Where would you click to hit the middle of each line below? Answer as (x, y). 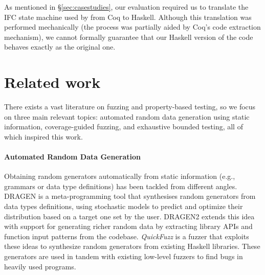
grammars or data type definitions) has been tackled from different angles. (121, 186)
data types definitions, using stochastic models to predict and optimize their (124, 206)
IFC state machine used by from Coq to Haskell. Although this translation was (128, 17)
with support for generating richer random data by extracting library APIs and (128, 226)
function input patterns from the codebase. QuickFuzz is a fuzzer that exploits (127, 236)
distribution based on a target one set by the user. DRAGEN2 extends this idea (129, 216)
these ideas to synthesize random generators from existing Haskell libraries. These (132, 246)
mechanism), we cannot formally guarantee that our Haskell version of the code (129, 37)
